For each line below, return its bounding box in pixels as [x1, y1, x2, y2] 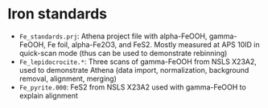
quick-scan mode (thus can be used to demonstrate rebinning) [19, 48, 228, 58]
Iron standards [7, 5, 108, 23]
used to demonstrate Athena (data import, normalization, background [19, 65, 249, 74]
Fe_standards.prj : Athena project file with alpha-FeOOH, [19, 31, 208, 41]
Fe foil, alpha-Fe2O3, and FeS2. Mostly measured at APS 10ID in [47, 39, 260, 49]
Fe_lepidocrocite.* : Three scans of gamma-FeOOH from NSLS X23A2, [19, 57, 257, 66]
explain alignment [19, 90, 78, 100]
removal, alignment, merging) [19, 74, 118, 83]
